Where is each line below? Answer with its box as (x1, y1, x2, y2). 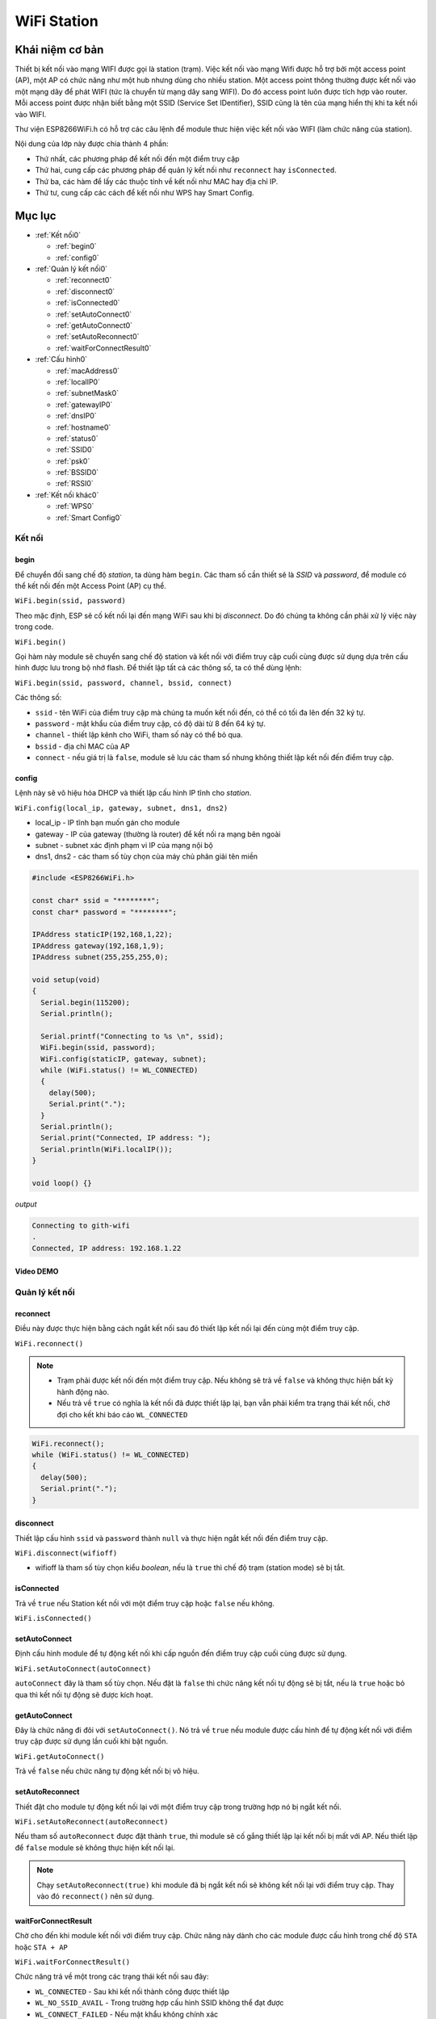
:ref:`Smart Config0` (55, 513, 123, 523)
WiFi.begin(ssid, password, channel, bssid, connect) (15, 678, 233, 687)
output (15, 1199, 37, 1209)
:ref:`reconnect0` (55, 275, 112, 285)
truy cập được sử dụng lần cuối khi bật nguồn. (15, 1736, 169, 1746)
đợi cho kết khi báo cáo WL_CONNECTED (57, 1409, 188, 1419)
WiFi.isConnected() (15, 1614, 92, 1623)
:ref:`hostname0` (55, 422, 111, 432)
